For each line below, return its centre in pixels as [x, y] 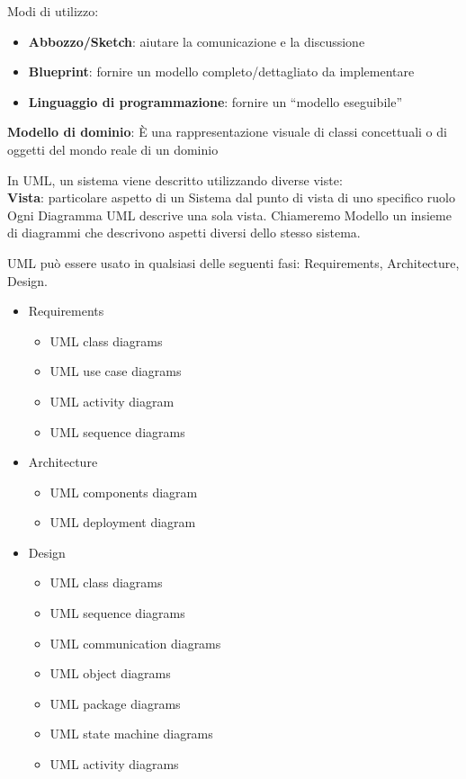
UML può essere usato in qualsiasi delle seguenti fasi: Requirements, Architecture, [233, 262]
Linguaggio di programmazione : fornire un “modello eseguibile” [215, 101]
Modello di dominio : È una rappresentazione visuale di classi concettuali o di [227, 132]
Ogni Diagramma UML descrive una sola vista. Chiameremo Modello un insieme [229, 215]
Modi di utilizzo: [53, 11]
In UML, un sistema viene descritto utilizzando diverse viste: [175, 179]
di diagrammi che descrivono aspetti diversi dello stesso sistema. [184, 233]
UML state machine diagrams [131, 734]
